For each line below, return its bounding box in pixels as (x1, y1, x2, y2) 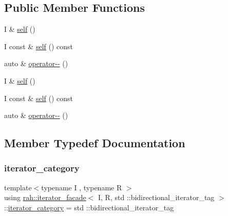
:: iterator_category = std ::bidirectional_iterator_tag (4, 202, 174, 212)
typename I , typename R (41, 182, 122, 192)
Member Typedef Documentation (4, 135, 185, 151)
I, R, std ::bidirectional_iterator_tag (98, 192, 215, 203)
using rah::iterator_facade (4, 192, 86, 203)
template (4, 182, 32, 192)
